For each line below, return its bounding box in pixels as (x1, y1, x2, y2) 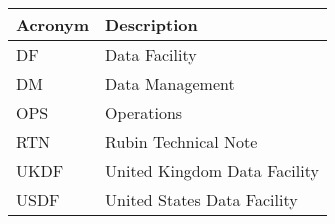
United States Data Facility (105, 188, 298, 211)
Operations (105, 101, 183, 124)
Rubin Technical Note (105, 130, 258, 153)
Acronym (16, 13, 90, 36)
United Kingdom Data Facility (105, 159, 319, 182)
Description (105, 13, 198, 36)
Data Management (105, 72, 235, 95)
